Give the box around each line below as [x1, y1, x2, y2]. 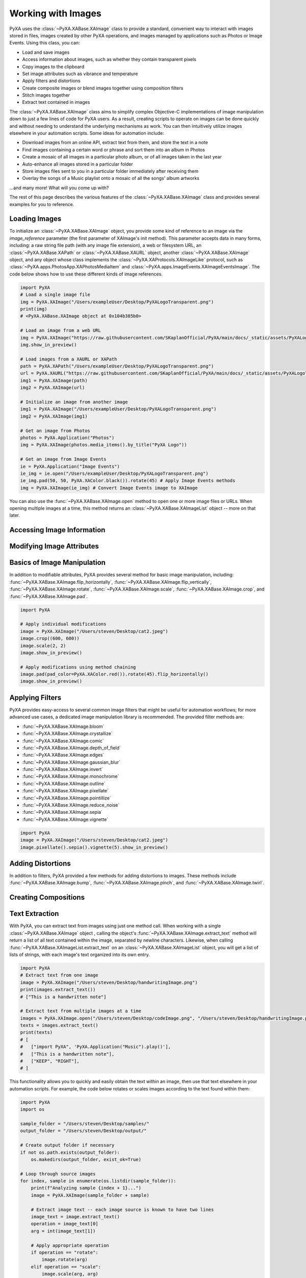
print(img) [20, 306, 47, 312]
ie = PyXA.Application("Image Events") [20, 463, 120, 469]
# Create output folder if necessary [20, 1143, 115, 1148]
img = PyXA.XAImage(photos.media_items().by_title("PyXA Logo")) [20, 442, 187, 448]
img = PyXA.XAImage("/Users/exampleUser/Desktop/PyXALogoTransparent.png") [20, 299, 214, 305]
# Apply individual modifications [20, 621, 107, 627]
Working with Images [9, 8, 101, 19]
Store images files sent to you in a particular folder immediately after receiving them [22, 168, 199, 174]
